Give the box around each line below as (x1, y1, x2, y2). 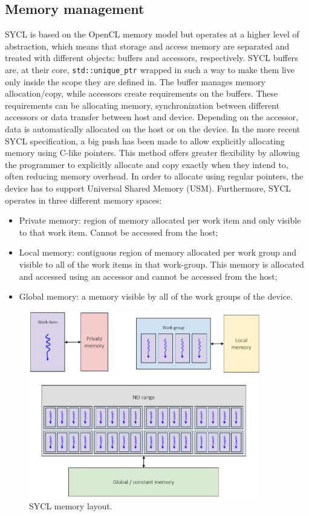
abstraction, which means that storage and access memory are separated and (5, 39, 290, 52)
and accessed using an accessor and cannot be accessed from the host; (19, 269, 278, 282)
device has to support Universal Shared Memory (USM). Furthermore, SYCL (5, 181, 291, 194)
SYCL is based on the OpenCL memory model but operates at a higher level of (5, 28, 299, 40)
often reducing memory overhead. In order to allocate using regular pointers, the (5, 170, 304, 182)
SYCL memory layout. (29, 500, 112, 512)
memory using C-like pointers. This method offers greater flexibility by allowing (5, 146, 300, 159)
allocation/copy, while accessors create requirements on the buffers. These (5, 87, 278, 100)
